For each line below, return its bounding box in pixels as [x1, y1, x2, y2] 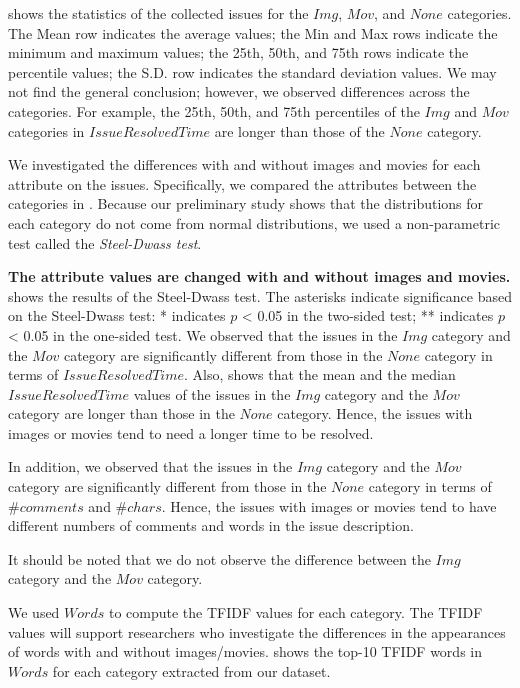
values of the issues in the [133, 383, 291, 404]
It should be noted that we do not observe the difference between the [8, 548, 431, 569]
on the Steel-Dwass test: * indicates [8, 305, 226, 326]
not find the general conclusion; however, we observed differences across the [8, 81, 470, 102]
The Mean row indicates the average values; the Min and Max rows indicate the [8, 22, 498, 43]
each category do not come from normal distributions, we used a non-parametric [8, 212, 500, 233]
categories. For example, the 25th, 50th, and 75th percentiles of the [8, 100, 420, 121]
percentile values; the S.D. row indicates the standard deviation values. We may [8, 61, 497, 82]
